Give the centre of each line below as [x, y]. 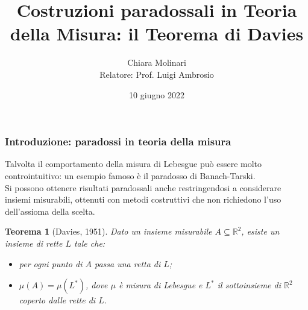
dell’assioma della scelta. [50, 211]
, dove [97, 285]
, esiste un [260, 231]
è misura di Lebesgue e [161, 285]
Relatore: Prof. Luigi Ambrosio [157, 74]
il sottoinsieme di [249, 285]
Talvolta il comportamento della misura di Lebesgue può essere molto [134, 164]
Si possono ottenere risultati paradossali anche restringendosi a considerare [143, 187]
